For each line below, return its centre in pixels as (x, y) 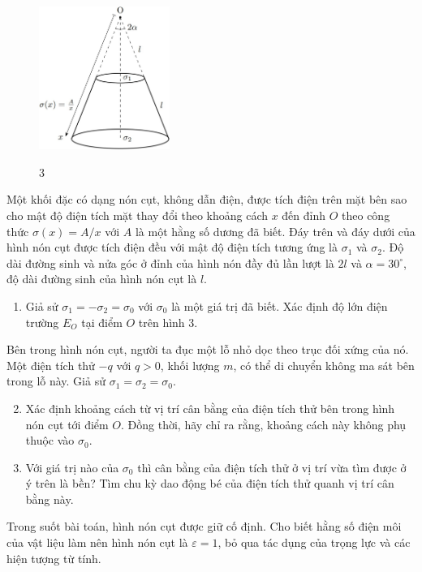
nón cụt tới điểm (67, 424)
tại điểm (102, 322)
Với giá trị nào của (72, 467)
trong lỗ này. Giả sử (56, 381)
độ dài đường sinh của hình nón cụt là (102, 279)
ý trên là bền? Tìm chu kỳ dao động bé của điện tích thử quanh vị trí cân (210, 483)
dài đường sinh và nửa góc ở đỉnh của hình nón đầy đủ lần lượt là (170, 262)
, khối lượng (190, 365)
